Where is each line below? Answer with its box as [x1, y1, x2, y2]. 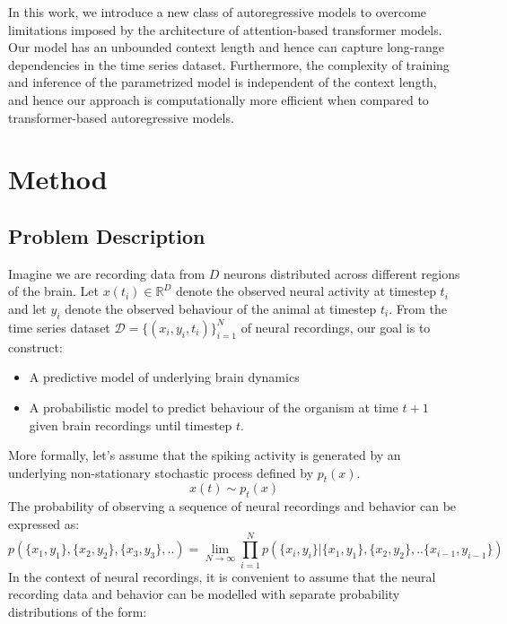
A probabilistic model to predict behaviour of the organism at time [29, 397, 398, 416]
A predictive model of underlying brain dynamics [29, 368, 300, 386]
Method [8, 160, 108, 197]
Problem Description [8, 221, 205, 249]
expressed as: [8, 514, 80, 533]
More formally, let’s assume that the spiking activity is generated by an [8, 446, 401, 464]
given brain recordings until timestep [29, 415, 232, 434]
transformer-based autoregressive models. [8, 108, 234, 126]
